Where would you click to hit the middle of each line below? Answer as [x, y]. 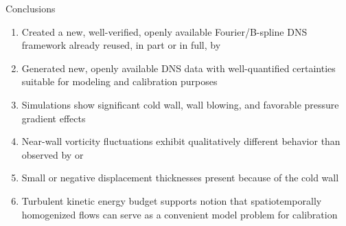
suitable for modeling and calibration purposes [119, 81]
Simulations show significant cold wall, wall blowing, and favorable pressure [180, 104]
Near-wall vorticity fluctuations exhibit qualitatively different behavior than [181, 141]
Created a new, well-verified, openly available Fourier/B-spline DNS [164, 31]
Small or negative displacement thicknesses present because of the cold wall [180, 178]
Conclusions [31, 8]
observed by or [53, 154]
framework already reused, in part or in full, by [121, 45]
